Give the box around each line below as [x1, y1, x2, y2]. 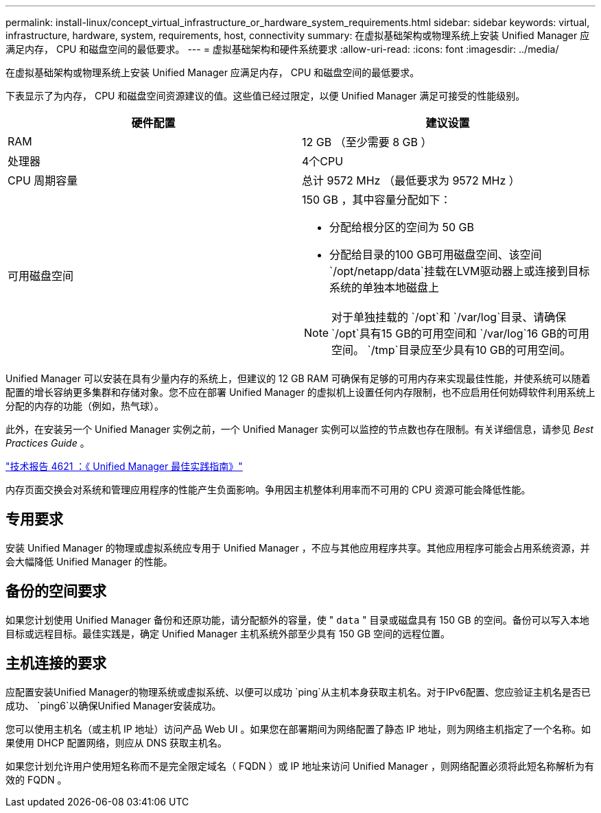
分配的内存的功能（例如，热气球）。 [5, 400, 164, 412]
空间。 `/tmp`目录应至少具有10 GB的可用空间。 [331, 343, 571, 357]
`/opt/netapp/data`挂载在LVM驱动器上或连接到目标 [329, 264, 590, 278]
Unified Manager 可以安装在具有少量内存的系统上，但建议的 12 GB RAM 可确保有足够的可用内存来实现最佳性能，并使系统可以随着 [5, 373, 591, 384]
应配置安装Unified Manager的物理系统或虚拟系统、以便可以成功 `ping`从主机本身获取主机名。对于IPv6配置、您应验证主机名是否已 [5, 685, 591, 698]
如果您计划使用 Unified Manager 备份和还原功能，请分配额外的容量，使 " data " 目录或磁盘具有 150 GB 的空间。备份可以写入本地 [5, 613, 589, 626]
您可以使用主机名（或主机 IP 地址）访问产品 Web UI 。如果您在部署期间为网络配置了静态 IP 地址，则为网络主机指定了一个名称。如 [5, 722, 591, 735]
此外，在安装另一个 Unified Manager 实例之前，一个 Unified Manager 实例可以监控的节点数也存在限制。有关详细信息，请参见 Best [5, 423, 593, 435]
